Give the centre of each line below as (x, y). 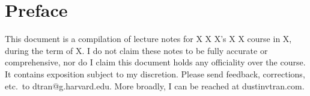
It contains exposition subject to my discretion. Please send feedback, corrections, (155, 73)
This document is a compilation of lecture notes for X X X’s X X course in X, (148, 39)
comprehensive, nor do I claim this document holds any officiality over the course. (155, 62)
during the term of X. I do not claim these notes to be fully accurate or (136, 50)
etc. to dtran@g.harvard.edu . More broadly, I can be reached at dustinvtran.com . (155, 85)
